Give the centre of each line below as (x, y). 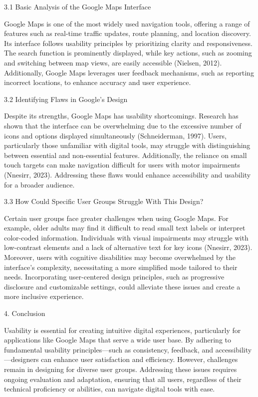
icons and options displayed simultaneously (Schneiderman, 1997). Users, (115, 135)
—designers (21, 359)
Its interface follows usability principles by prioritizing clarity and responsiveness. (128, 43)
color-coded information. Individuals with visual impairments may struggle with (126, 237)
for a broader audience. (39, 184)
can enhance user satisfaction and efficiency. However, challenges (139, 359)
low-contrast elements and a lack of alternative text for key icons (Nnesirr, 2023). (128, 247)
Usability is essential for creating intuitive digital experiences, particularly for (123, 330)
